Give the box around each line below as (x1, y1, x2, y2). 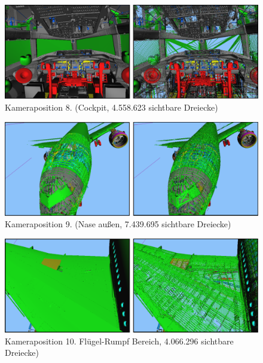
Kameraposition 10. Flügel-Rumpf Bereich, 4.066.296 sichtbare (5, 334, 234, 347)
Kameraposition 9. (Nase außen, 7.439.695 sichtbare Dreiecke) (5, 218, 231, 230)
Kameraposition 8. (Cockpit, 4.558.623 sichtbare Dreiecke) (5, 100, 218, 113)
